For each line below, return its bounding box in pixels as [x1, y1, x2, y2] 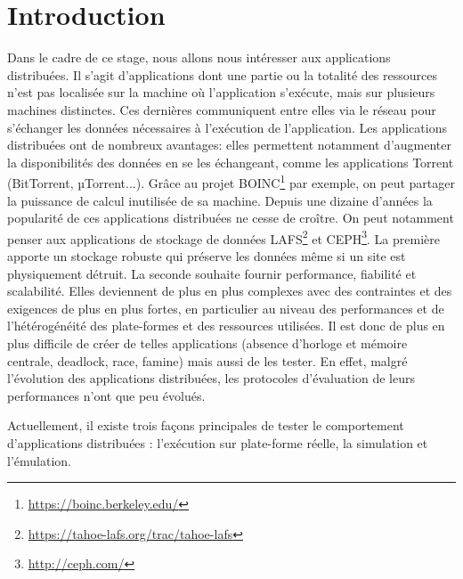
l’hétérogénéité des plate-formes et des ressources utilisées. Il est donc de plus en [7, 316, 445, 335]
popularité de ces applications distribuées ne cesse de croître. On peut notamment [7, 208, 454, 227]
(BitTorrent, [7, 173, 74, 192]
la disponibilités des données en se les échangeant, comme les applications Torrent [7, 152, 454, 171]
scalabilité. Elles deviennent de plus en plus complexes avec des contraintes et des [7, 281, 452, 300]
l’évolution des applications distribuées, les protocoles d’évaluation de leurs [7, 369, 416, 387]
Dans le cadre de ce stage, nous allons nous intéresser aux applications [7, 48, 391, 67]
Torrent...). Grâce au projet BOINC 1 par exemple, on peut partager [85, 171, 455, 192]
